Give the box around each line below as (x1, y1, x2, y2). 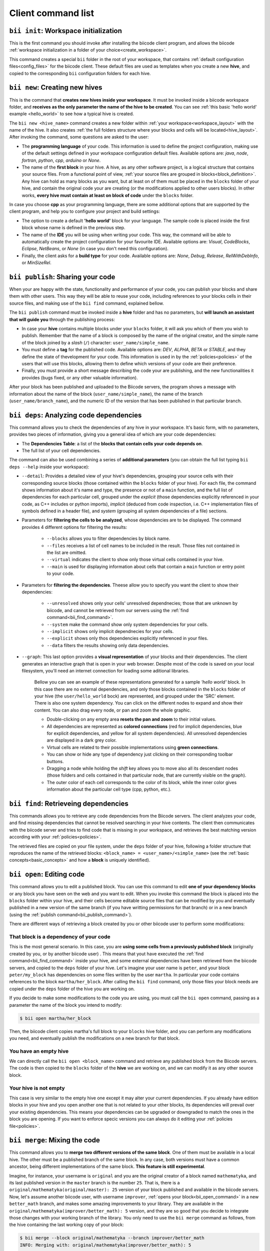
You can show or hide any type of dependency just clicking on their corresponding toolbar (46, 751, 233, 758)
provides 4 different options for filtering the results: (21, 524, 127, 530)
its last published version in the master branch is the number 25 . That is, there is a (9, 1179, 180, 1185)
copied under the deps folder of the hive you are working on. (9, 986, 135, 992)
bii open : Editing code (9, 870, 85, 879)
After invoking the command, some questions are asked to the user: (9, 134, 149, 140)
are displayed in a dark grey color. (46, 737, 117, 743)
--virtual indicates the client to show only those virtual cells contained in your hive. (46, 556, 224, 562)
